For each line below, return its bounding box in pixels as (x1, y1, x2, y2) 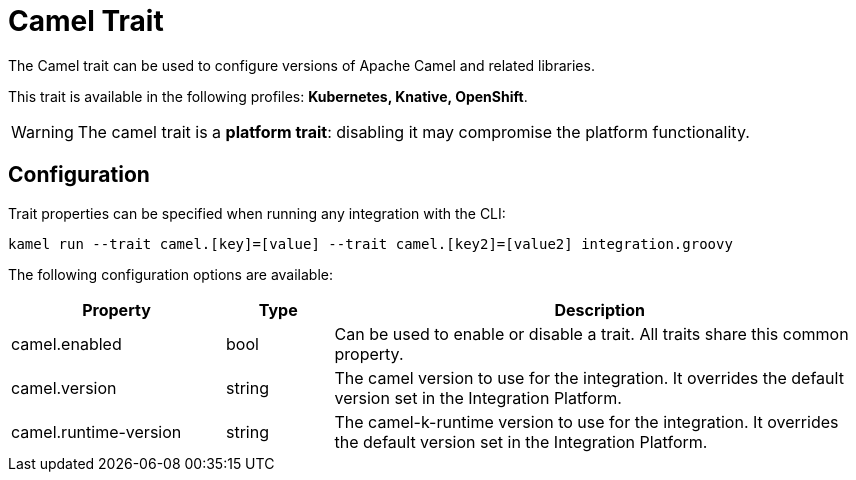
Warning (11, 121, 74, 142)
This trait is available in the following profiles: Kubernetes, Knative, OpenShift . (8, 87, 528, 105)
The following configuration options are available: (8, 265, 334, 283)
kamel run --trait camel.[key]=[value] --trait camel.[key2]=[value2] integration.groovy (8, 235, 733, 252)
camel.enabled (11, 333, 122, 354)
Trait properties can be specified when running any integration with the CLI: (8, 204, 506, 222)
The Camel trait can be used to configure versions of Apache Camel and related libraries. (8, 56, 595, 74)
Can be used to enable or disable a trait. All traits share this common (334, 323, 849, 344)
